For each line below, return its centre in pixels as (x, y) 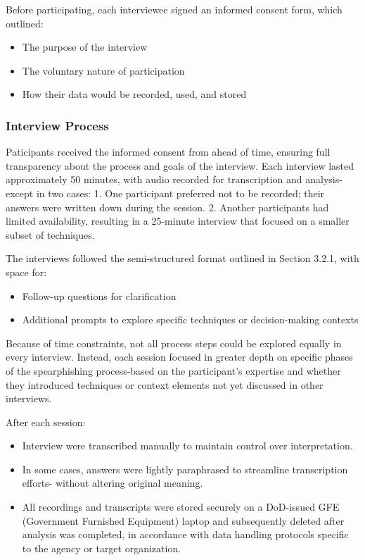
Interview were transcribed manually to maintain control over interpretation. (187, 446)
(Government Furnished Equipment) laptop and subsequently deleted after (183, 520)
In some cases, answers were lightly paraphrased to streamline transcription (185, 469)
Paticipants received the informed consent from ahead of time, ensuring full (168, 152)
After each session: (46, 422)
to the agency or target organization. (102, 548)
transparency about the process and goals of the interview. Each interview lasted (180, 165)
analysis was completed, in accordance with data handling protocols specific (185, 534)
